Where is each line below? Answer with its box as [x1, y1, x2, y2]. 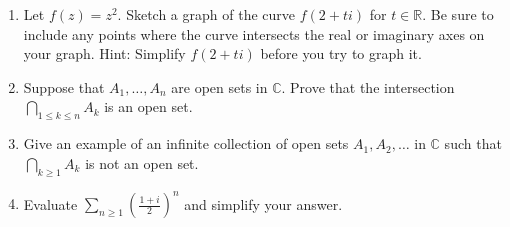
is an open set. [104, 96, 193, 117]
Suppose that [23, 76, 105, 97]
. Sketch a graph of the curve [117, 4, 296, 24]
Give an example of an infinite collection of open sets [23, 133, 349, 154]
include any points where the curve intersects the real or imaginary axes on [23, 23, 485, 44]
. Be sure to [422, 4, 494, 24]
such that [444, 133, 502, 154]
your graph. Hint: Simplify [23, 43, 186, 64]
